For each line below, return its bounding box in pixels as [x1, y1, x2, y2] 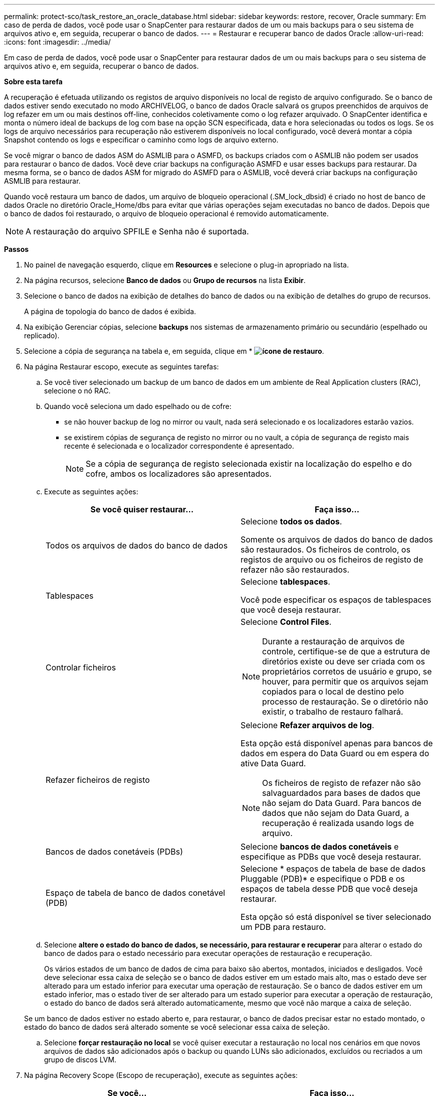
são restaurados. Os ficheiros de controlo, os [241, 544, 410, 555]
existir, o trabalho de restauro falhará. [262, 707, 403, 717]
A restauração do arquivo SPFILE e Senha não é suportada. [26, 226, 249, 236]
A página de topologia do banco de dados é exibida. [24, 307, 196, 316]
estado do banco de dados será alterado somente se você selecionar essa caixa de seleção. [24, 1023, 330, 1031]
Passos [4, 245, 29, 253]
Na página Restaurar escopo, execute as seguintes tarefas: [24, 362, 219, 371]
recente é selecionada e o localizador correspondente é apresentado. [64, 442, 294, 450]
